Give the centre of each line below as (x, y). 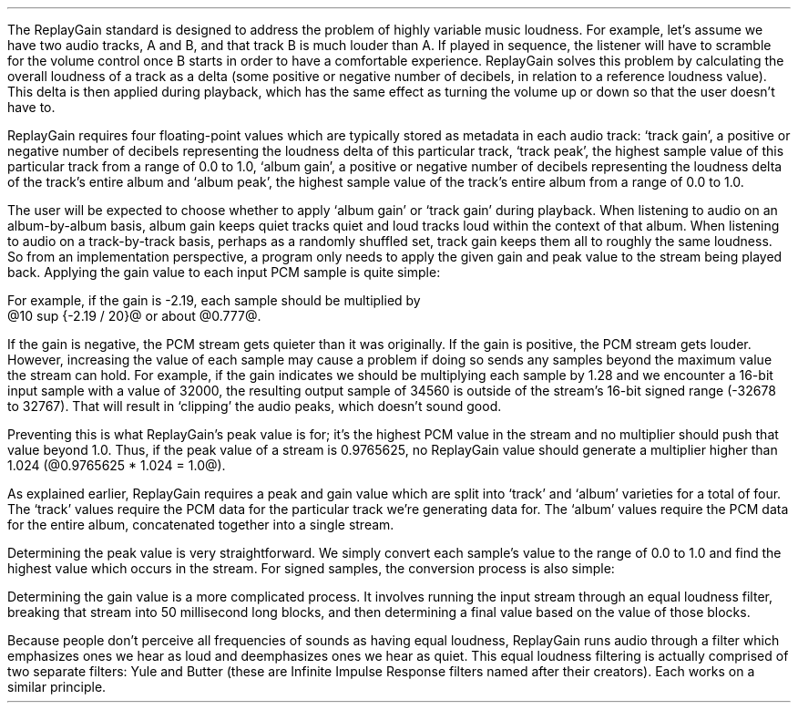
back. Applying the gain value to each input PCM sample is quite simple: (224, 272)
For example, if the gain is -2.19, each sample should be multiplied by (214, 300)
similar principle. (57, 687)
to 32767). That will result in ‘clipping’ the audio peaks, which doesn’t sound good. (255, 406)
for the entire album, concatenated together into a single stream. (201, 525)
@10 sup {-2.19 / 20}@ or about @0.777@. (134, 316)
